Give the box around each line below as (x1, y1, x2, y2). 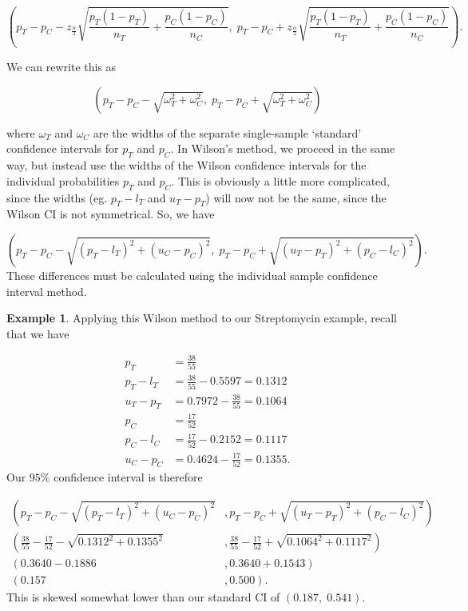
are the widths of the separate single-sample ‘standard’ (93, 124, 362, 141)
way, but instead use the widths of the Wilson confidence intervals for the (6, 157, 367, 174)
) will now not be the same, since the (205, 189, 387, 206)
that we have (6, 325, 69, 341)
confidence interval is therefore (54, 469, 203, 485)
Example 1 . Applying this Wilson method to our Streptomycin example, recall (6, 309, 397, 326)
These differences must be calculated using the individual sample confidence (6, 267, 378, 284)
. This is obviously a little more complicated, (171, 172, 390, 189)
